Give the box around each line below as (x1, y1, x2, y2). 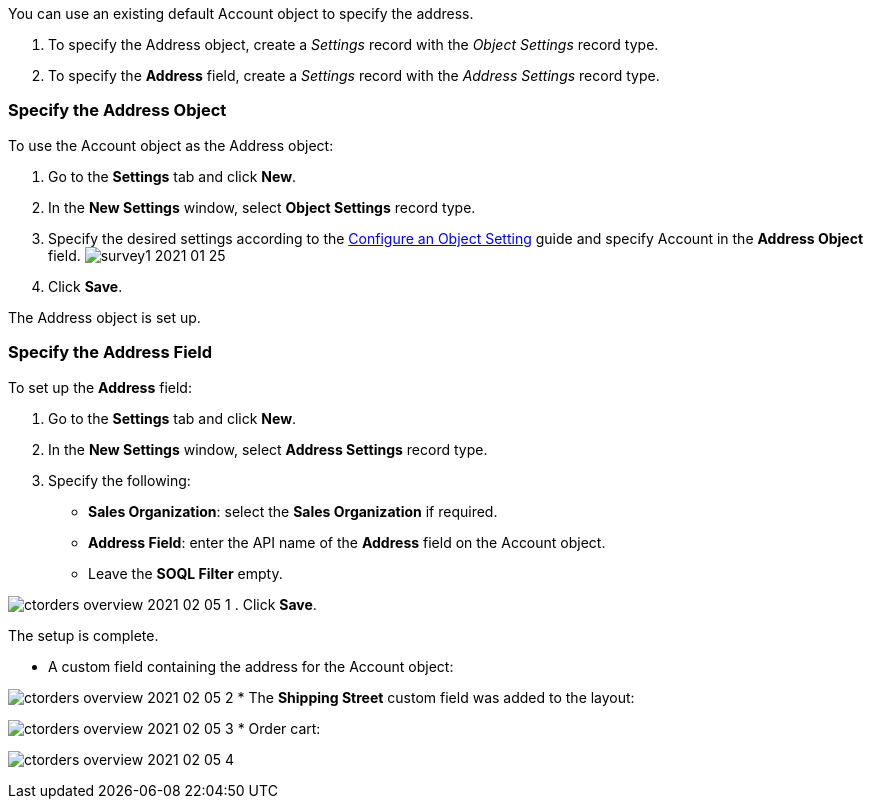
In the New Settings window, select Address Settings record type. (48, 440, 488, 458)
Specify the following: (48, 471, 191, 489)
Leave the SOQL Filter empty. (88, 564, 283, 582)
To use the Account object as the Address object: (8, 136, 334, 154)
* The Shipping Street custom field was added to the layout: (237, 688, 635, 706)
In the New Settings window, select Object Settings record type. (48, 198, 476, 216)
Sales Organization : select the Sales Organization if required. (88, 502, 498, 520)
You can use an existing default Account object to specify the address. (8, 5, 474, 22)
